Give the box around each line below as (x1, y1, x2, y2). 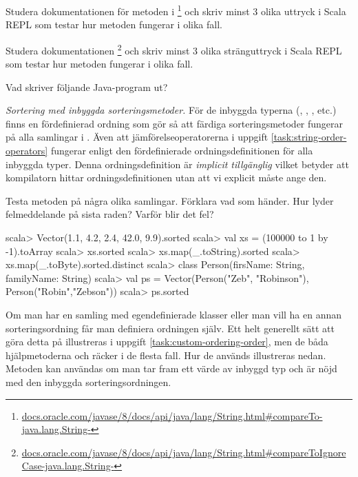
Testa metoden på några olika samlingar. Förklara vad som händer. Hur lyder (6, 193, 334, 207)
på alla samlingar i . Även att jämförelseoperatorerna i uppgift (6, 130, 268, 144)
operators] (6, 143, 48, 158)
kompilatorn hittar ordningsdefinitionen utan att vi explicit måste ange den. (6, 170, 327, 185)
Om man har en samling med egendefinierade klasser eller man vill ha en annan (6, 307, 342, 321)
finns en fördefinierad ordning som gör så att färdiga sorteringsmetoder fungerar (6, 116, 344, 130)
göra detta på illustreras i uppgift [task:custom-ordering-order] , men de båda (6, 334, 328, 349)
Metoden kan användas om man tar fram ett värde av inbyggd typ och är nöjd (6, 361, 337, 376)
